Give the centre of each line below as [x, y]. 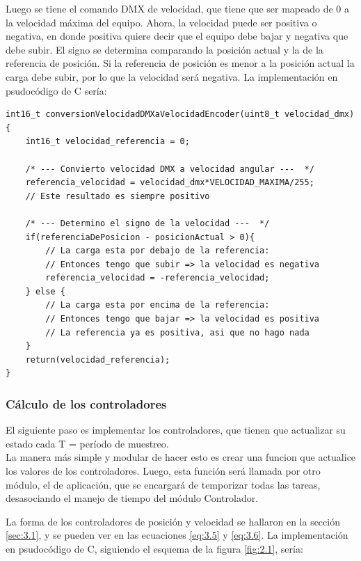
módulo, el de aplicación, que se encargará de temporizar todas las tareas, [163, 484]
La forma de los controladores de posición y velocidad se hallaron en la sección [173, 521]
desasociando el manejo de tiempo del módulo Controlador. [132, 498]
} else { [45, 291]
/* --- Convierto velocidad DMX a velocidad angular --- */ [170, 169]
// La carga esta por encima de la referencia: [158, 305]
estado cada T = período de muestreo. [87, 443]
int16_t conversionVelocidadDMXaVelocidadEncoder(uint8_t [143, 114]
